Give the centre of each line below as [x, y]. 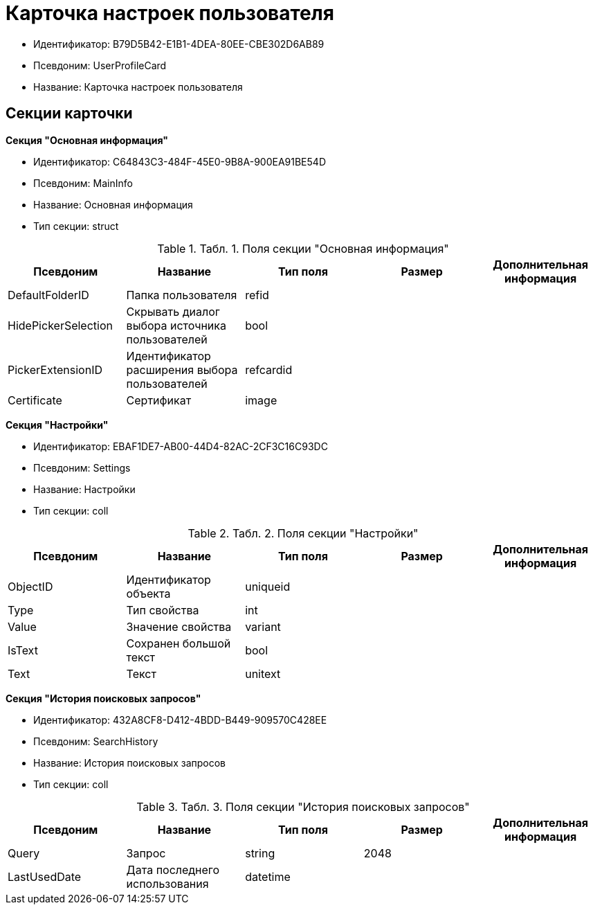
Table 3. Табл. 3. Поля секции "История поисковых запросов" [303, 806]
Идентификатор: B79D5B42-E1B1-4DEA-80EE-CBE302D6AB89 [179, 44]
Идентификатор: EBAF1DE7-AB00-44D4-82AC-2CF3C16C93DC [181, 446]
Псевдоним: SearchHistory [96, 741]
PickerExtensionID [55, 369]
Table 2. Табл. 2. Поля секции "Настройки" [303, 533]
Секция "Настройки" [57, 425]
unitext [263, 673]
